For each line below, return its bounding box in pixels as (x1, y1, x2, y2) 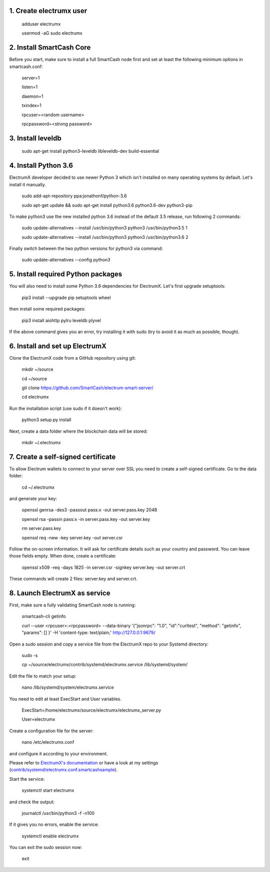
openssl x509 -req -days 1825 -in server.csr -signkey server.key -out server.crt (21, 564, 185, 570)
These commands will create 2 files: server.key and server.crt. (9, 576, 137, 582)
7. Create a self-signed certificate (9, 452, 116, 461)
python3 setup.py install (21, 417, 71, 423)
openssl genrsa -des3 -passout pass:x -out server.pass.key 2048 (21, 507, 157, 513)
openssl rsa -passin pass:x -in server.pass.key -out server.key (21, 516, 150, 522)
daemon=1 (21, 93, 43, 99)
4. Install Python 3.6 (9, 161, 73, 170)
